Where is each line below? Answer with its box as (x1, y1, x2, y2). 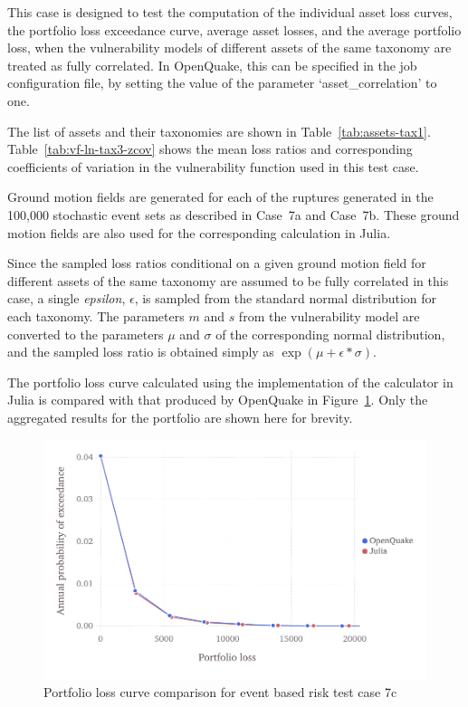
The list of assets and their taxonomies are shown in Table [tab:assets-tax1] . (7, 121, 431, 140)
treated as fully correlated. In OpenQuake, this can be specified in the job (7, 55, 417, 74)
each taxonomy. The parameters (7, 306, 185, 325)
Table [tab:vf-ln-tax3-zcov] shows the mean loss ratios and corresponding (7, 139, 413, 158)
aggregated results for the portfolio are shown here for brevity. (7, 407, 353, 426)
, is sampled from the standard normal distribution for (134, 289, 437, 308)
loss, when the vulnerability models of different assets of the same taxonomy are (7, 38, 452, 57)
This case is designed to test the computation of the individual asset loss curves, (7, 3, 453, 21)
